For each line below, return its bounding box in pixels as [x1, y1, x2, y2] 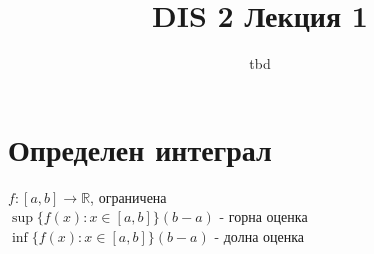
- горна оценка [219, 206, 308, 227]
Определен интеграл [8, 128, 272, 169]
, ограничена [90, 186, 167, 207]
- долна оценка [214, 225, 305, 246]
